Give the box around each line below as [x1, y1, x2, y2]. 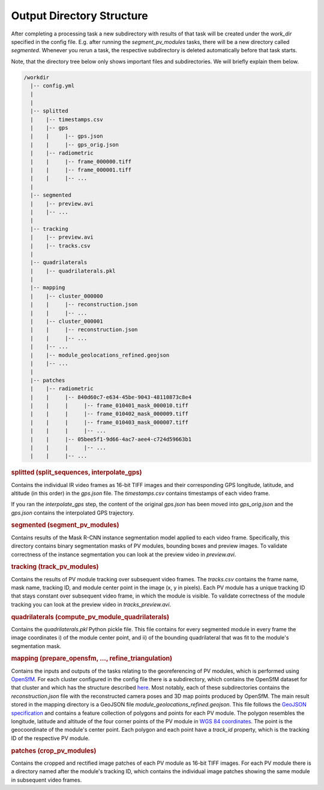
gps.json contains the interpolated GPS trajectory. [11, 509, 134, 516]
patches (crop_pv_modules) [11, 746, 97, 755]
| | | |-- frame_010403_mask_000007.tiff [30, 418, 188, 426]
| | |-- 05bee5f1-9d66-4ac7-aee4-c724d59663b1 [30, 436, 192, 442]
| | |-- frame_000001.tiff [30, 167, 132, 173]
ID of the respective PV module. [11, 734, 90, 742]
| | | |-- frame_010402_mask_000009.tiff [30, 411, 188, 417]
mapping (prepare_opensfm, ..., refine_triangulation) [11, 654, 173, 663]
